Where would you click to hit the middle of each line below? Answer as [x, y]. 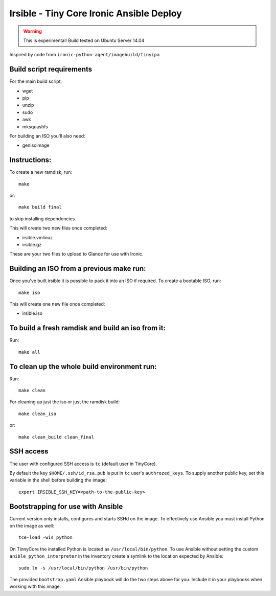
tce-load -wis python [45, 537]
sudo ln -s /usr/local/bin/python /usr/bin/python [83, 568]
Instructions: [30, 160]
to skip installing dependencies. [43, 219]
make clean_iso [38, 414]
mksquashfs [35, 127]
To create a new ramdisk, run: [41, 172]
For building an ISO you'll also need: [47, 136]
